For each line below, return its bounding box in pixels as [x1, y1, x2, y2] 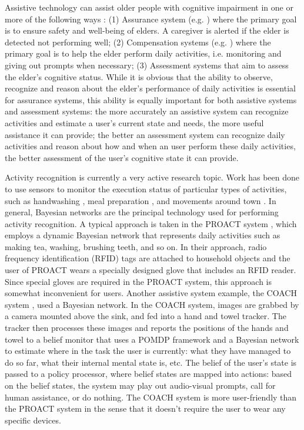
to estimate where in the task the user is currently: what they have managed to [5, 344, 291, 357]
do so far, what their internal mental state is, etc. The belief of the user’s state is [5, 356, 297, 368]
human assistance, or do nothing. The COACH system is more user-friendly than [5, 390, 297, 403]
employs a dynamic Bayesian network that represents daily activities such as [5, 229, 280, 241]
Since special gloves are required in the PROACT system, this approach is [5, 275, 272, 287]
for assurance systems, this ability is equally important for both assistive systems [5, 93, 297, 106]
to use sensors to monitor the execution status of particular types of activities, [5, 182, 287, 195]
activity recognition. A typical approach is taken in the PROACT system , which [5, 217, 297, 229]
